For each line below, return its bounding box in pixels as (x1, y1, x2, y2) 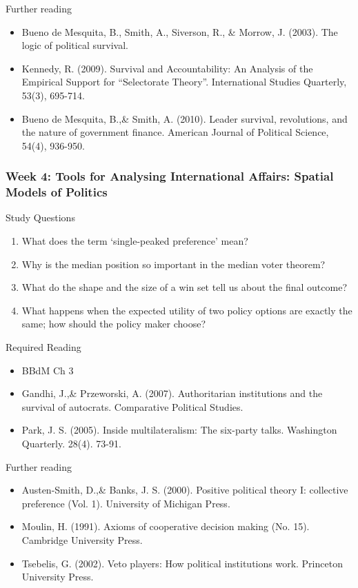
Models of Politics (6, 183, 108, 201)
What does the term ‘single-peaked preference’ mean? (21, 234, 248, 248)
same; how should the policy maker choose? (21, 316, 206, 331)
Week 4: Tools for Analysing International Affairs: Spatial (6, 168, 334, 185)
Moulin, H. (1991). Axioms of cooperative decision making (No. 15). (21, 519, 310, 534)
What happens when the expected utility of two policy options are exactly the (21, 303, 352, 317)
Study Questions (6, 210, 75, 225)
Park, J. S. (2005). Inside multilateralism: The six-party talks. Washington (21, 423, 337, 437)
